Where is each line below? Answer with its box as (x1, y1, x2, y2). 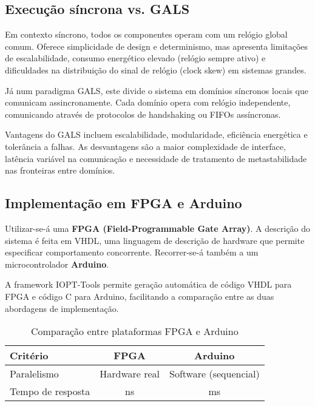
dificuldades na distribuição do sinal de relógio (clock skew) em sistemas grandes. (5, 63, 307, 76)
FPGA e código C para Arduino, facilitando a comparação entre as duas (5, 289, 274, 302)
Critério (10, 348, 49, 363)
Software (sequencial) (169, 367, 260, 381)
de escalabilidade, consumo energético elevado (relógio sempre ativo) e (5, 52, 266, 64)
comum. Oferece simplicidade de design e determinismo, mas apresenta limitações (5, 39, 308, 52)
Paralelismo (10, 367, 59, 381)
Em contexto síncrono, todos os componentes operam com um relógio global (5, 28, 288, 41)
